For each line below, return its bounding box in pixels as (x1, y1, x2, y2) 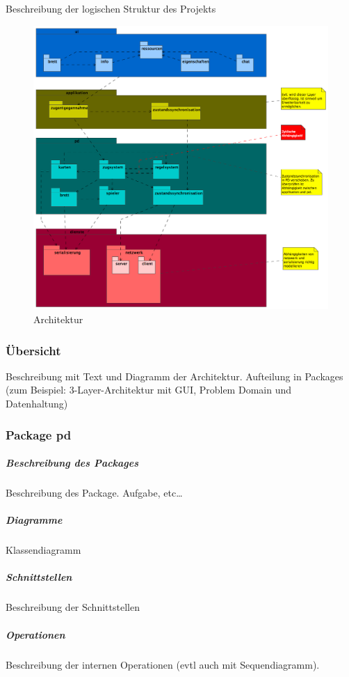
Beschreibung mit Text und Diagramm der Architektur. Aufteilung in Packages (6, 368, 343, 383)
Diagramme (6, 513, 63, 527)
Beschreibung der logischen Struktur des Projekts (6, 1, 216, 15)
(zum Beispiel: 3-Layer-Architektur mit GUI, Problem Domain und (6, 382, 291, 397)
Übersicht (6, 341, 61, 359)
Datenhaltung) (6, 396, 68, 411)
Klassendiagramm (6, 543, 81, 557)
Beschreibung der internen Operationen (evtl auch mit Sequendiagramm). (6, 657, 320, 671)
